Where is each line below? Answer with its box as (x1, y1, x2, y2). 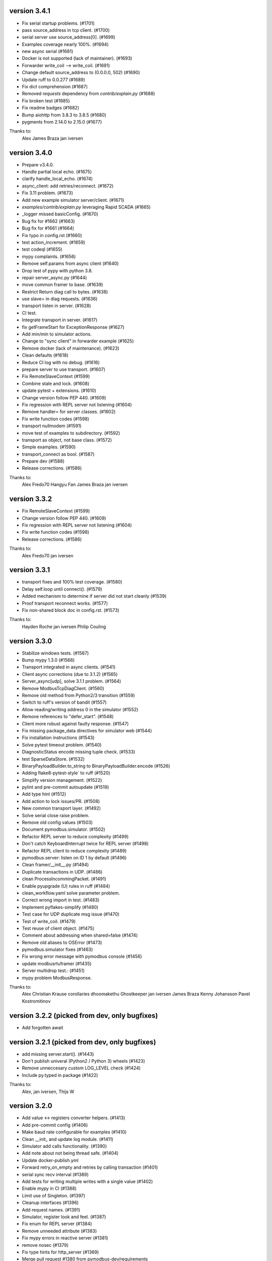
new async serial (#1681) (22, 48, 74, 54)
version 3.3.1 (9, 565, 50, 575)
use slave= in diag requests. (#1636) (22, 296, 98, 302)
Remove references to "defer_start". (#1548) (22, 714, 114, 720)
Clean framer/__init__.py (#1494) (22, 862, 89, 868)
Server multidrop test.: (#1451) (22, 967, 85, 973)
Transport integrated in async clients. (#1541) (22, 664, 116, 670)
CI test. (22, 310, 37, 316)
